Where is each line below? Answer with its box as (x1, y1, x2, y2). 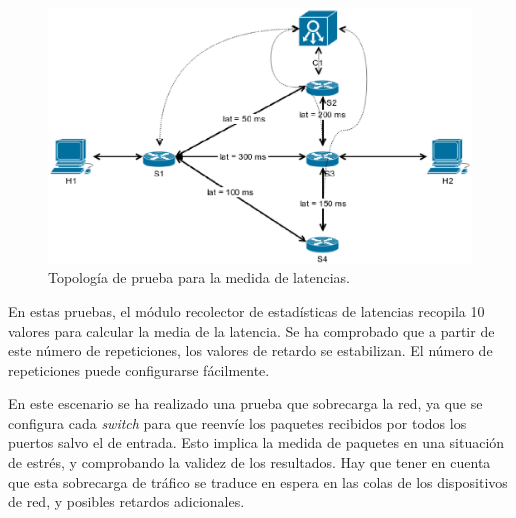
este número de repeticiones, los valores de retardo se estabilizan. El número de (8, 340, 493, 361)
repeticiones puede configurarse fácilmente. (8, 359, 270, 380)
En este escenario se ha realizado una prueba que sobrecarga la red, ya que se (8, 393, 483, 414)
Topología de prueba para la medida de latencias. (48, 267, 350, 288)
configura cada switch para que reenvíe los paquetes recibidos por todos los (8, 412, 467, 433)
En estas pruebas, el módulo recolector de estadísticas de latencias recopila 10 (8, 300, 485, 321)
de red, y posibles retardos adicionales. (8, 491, 245, 512)
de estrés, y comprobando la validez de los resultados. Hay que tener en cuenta (8, 452, 491, 473)
